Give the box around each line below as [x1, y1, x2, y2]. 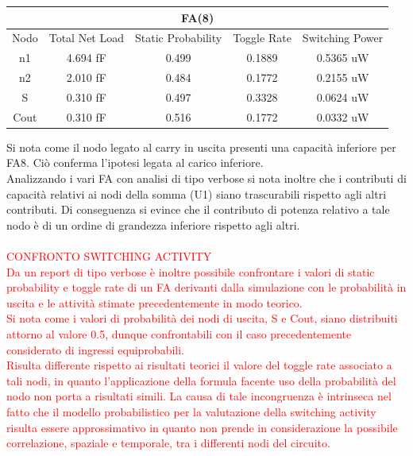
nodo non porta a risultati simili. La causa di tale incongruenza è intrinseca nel [6, 388, 392, 404]
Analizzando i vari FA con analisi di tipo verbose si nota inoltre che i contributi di [6, 170, 407, 186]
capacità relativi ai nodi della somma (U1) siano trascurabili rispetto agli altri [6, 185, 387, 202]
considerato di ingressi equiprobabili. [6, 341, 184, 357]
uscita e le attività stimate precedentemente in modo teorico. [6, 294, 303, 311]
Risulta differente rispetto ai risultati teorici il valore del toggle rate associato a [6, 357, 392, 373]
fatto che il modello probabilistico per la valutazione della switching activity [6, 403, 376, 419]
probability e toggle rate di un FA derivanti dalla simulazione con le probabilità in [6, 279, 407, 296]
